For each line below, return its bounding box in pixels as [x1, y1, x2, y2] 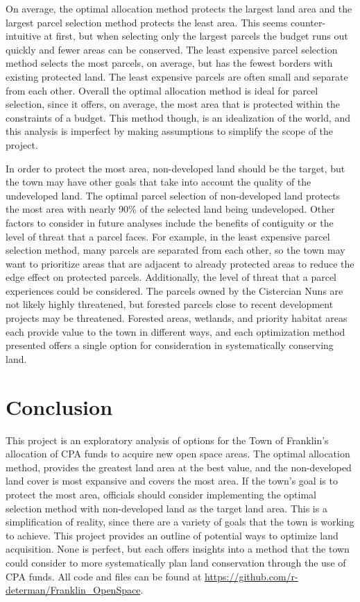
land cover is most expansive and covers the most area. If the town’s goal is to [6, 473, 338, 488]
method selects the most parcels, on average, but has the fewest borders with [6, 56, 333, 70]
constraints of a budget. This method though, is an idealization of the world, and [6, 110, 351, 124]
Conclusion [6, 392, 113, 421]
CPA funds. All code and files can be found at [6, 569, 202, 583]
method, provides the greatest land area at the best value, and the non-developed [6, 459, 352, 474]
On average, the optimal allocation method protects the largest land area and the [6, 1, 352, 15]
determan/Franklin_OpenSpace [6, 583, 141, 597]
